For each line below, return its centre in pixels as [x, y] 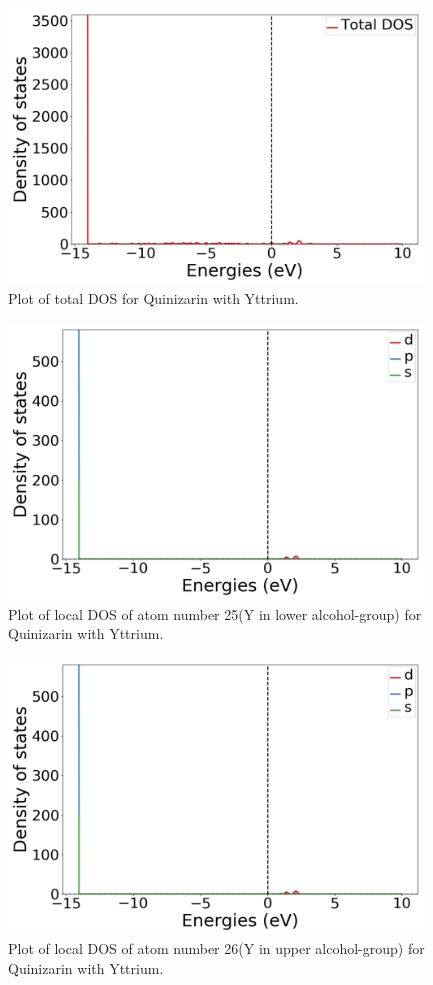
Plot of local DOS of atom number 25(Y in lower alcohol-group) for [215, 613]
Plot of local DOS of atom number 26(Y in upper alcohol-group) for [216, 948]
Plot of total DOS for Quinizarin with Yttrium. [153, 298]
